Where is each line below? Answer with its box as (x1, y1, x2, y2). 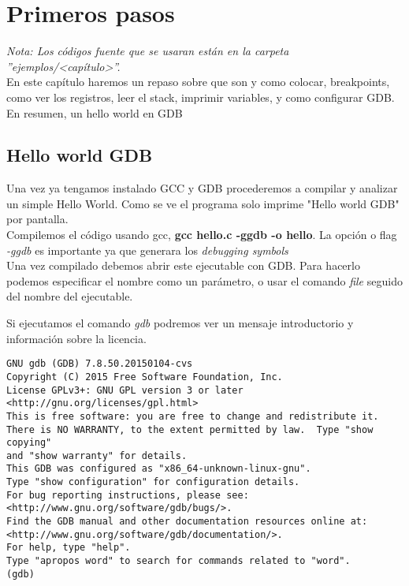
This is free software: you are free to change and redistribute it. (6, 410, 379, 422)
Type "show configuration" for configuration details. (6, 476, 300, 488)
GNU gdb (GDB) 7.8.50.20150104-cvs (6, 358, 193, 370)
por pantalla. (6, 211, 69, 227)
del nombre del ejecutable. (6, 288, 133, 304)
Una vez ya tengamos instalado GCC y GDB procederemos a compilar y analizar (6, 180, 398, 196)
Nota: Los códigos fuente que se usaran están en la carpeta (6, 43, 289, 59)
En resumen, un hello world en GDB (6, 104, 183, 121)
